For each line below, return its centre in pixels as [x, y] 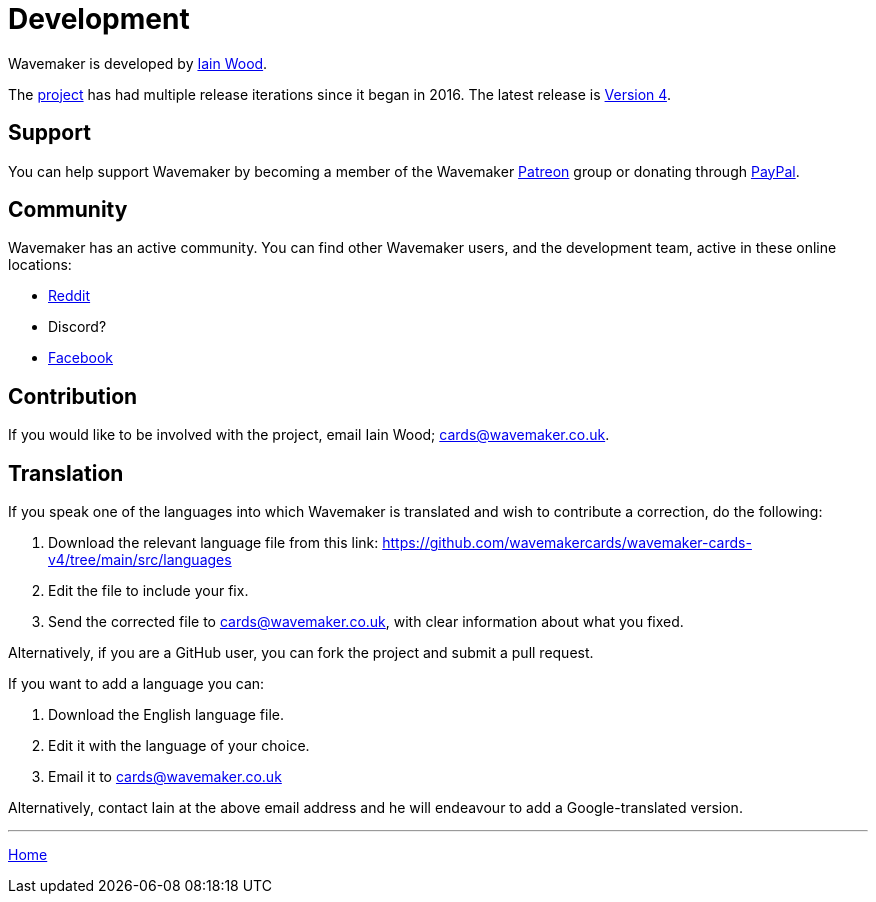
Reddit [69, 296]
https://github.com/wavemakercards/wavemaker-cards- [567, 543]
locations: [40, 265]
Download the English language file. [166, 715]
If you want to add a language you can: [136, 684]
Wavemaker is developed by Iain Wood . [138, 63]
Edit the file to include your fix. [148, 591]
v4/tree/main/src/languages [140, 560]
